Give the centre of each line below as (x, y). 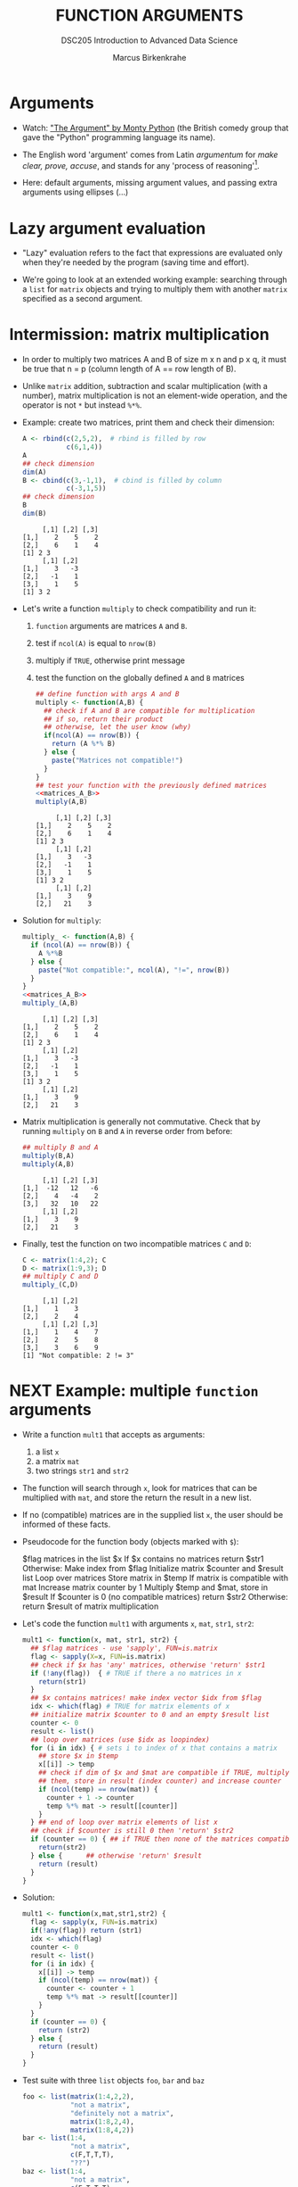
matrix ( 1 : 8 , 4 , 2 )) (102, 2130)
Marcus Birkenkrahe (149, 57)
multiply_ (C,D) (50, 1285)
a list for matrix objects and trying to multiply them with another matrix (154, 289)
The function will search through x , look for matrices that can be (140, 1488)
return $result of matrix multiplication (90, 1606)
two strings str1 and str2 (82, 1471)
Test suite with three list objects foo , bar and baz (113, 2081)
